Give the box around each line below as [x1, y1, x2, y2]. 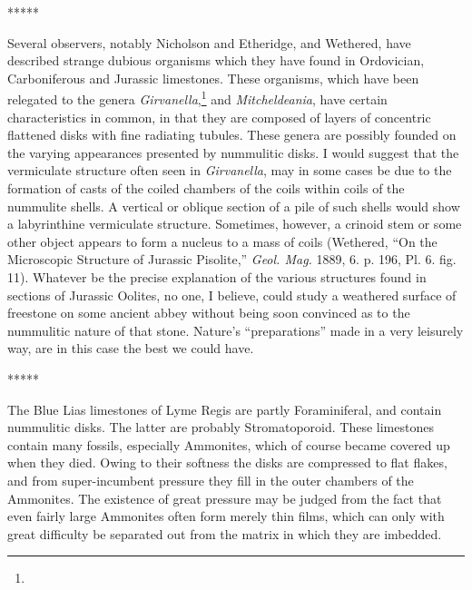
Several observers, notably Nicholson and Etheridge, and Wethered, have [7, 33, 411, 52]
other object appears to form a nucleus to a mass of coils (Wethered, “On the [7, 231, 438, 251]
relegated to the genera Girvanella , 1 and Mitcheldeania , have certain [7, 87, 388, 109]
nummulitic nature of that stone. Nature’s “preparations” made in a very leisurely [7, 320, 464, 339]
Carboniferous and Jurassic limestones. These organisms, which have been [7, 68, 419, 87]
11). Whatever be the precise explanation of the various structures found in [7, 267, 427, 286]
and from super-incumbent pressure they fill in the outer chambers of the [7, 470, 414, 489]
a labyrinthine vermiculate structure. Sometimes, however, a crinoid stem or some [7, 214, 462, 233]
